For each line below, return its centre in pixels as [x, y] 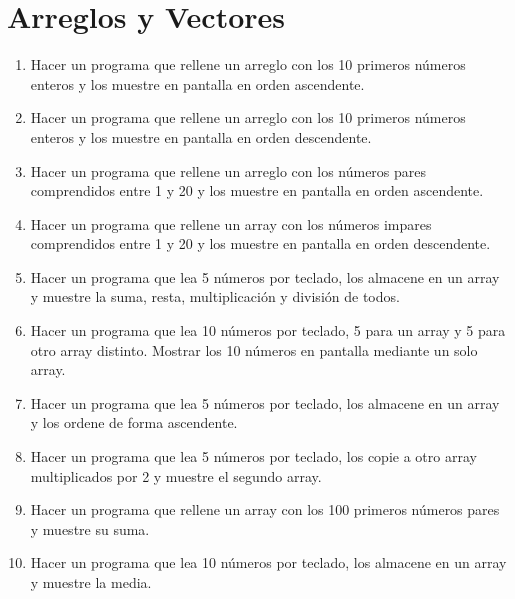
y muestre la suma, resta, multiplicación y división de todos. [215, 296]
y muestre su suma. [90, 528]
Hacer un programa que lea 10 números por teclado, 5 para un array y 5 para [268, 330]
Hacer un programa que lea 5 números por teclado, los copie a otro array [253, 456]
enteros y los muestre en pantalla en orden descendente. [201, 136]
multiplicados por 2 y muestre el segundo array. [176, 475]
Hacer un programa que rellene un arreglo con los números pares [228, 170]
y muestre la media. [91, 582]
